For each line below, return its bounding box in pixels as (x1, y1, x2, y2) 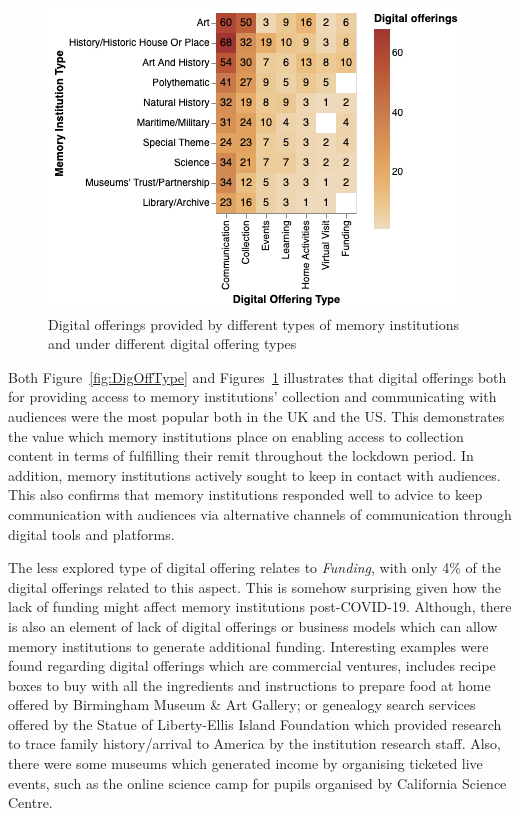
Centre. (8, 792, 53, 813)
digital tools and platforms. (8, 523, 175, 544)
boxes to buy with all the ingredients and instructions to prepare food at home (8, 674, 491, 695)
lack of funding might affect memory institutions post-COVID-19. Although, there (8, 596, 512, 617)
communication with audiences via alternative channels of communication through (8, 503, 512, 524)
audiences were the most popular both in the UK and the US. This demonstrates (8, 405, 505, 426)
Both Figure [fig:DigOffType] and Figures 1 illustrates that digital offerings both (8, 366, 507, 387)
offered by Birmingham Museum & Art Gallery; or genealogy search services (8, 694, 476, 715)
